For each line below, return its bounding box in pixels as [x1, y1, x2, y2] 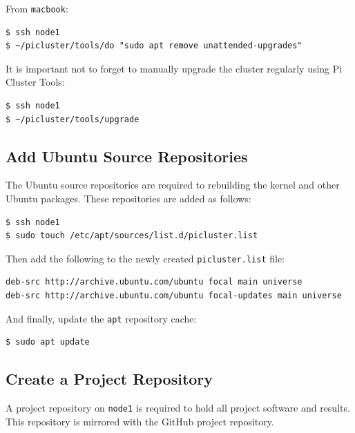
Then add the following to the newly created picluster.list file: [6, 251, 285, 265]
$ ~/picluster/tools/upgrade [6, 114, 140, 124]
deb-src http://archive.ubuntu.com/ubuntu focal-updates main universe [6, 291, 342, 301]
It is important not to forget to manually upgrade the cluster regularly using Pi [6, 61, 343, 75]
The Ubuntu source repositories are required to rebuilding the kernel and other [6, 177, 340, 192]
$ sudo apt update [6, 337, 90, 347]
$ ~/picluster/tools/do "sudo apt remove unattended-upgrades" [6, 41, 303, 51]
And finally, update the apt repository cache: [6, 311, 197, 325]
